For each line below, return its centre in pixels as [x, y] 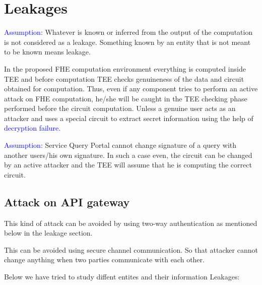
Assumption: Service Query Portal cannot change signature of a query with [120, 145]
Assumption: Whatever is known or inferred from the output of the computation [128, 32]
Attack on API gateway [67, 202]
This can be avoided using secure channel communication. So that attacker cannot [131, 249]
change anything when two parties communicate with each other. [104, 260]
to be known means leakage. [47, 52]
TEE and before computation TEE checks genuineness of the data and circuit [124, 78]
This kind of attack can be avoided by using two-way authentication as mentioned [131, 223]
